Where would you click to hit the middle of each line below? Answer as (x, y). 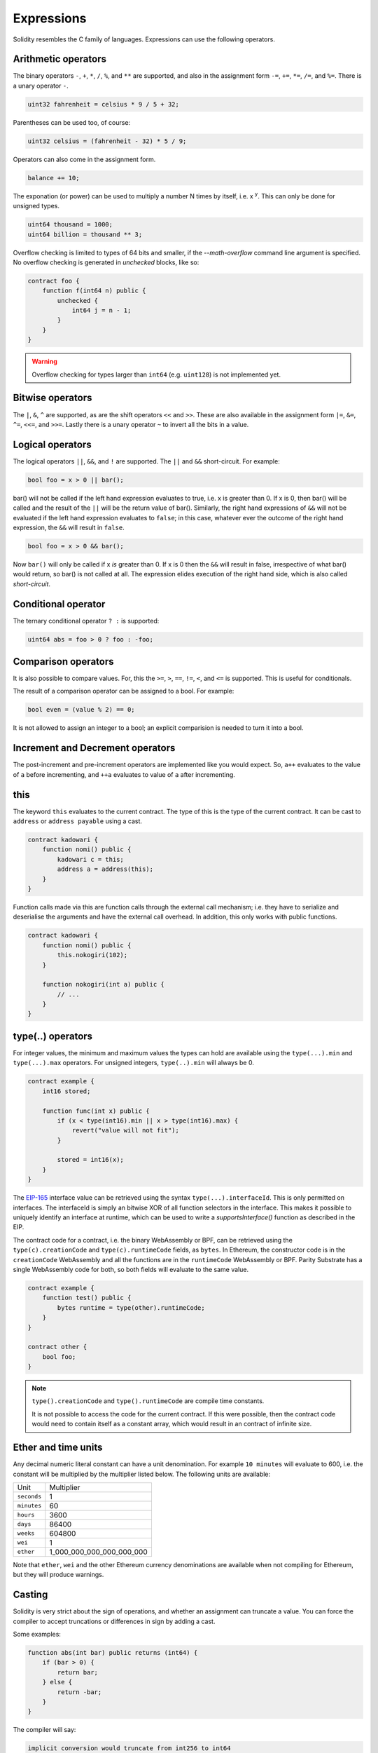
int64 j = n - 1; (101, 311)
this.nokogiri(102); (92, 955)
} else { (57, 1682)
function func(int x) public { (96, 1111)
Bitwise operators (52, 398)
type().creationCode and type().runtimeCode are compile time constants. (148, 1401)
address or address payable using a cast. (78, 821)
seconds (29, 1497)
